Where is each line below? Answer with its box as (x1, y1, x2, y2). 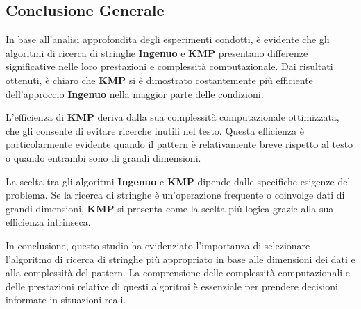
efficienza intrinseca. (6, 215, 91, 229)
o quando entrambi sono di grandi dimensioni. (6, 150, 201, 165)
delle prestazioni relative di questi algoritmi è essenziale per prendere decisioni (6, 278, 338, 293)
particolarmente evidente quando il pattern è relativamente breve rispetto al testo (6, 137, 353, 151)
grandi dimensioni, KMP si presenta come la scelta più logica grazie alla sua (6, 201, 334, 215)
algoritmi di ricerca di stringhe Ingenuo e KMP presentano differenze (6, 45, 308, 60)
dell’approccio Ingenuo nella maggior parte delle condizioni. (6, 86, 264, 101)
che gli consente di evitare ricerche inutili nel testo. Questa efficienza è (6, 123, 304, 137)
